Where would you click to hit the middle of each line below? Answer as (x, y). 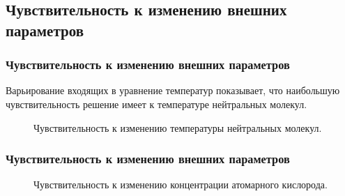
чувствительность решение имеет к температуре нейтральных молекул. (156, 104)
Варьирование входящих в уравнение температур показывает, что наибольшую (173, 90)
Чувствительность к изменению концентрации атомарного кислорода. (181, 184)
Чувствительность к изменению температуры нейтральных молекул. (178, 127)
